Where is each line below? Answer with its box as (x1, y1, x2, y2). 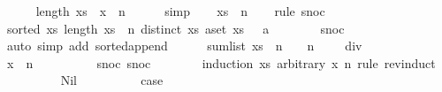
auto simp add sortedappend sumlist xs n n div (6, 36, 362, 55)
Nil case (60, 71, 164, 89)
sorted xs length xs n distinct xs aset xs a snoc (6, 19, 345, 37)
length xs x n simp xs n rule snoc (35, 2, 325, 19)
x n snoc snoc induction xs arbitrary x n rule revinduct (6, 53, 436, 72)
